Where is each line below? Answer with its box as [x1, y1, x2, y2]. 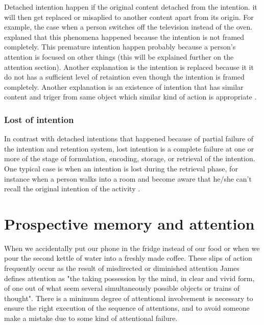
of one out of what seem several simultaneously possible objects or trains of [4, 283, 240, 293]
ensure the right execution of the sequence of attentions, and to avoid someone [4, 303, 250, 313]
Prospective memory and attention [4, 213, 255, 234]
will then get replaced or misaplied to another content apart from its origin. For [4, 11, 254, 22]
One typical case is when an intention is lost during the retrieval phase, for [4, 163, 238, 173]
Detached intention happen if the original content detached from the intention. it [4, 2, 257, 12]
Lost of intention [4, 113, 74, 126]
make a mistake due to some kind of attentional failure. [4, 313, 178, 323]
